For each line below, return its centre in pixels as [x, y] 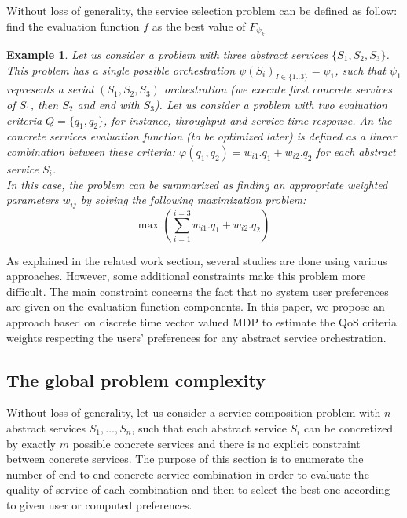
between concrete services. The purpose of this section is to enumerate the [185, 459]
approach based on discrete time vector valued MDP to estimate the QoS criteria [202, 321]
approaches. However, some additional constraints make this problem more [186, 276]
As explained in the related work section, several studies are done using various [197, 260]
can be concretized [348, 427]
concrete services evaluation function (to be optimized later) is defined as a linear [202, 136]
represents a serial [50, 89]
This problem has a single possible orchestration [121, 69]
